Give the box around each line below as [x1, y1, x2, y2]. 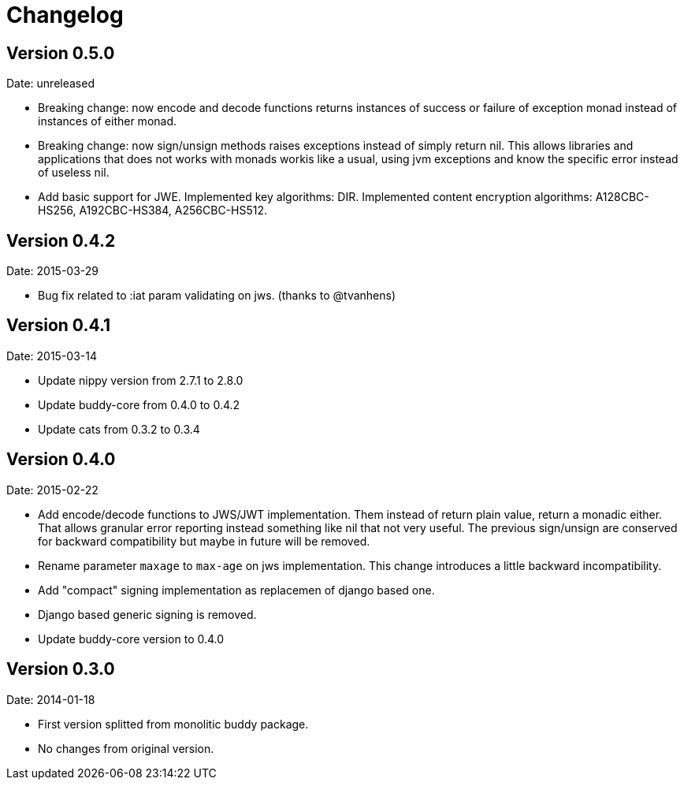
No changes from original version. [38, 741, 214, 755]
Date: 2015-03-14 [6, 348, 98, 363]
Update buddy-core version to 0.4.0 [38, 631, 225, 646]
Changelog [6, 2, 124, 28]
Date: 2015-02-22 [6, 482, 99, 497]
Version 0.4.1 [6, 315, 111, 336]
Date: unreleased [6, 76, 95, 91]
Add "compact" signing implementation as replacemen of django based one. [38, 583, 435, 597]
